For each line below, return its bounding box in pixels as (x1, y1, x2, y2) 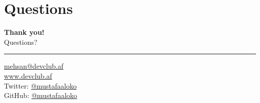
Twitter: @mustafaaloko (4, 80, 77, 91)
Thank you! (4, 27, 44, 37)
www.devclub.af (4, 70, 52, 81)
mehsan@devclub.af (4, 61, 63, 71)
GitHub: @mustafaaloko (4, 90, 77, 101)
